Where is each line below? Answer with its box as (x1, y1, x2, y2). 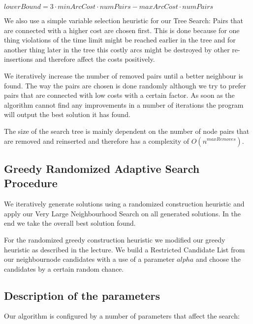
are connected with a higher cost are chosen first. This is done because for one (4, 25, 240, 35)
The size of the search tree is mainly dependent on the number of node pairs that (4, 125, 250, 136)
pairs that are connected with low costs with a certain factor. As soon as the (4, 90, 235, 100)
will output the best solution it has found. (4, 109, 130, 120)
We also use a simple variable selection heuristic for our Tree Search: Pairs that (4, 15, 243, 25)
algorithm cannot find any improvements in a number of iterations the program (4, 99, 244, 110)
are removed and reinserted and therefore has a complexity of (4, 135, 190, 146)
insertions (4, 54, 33, 64)
